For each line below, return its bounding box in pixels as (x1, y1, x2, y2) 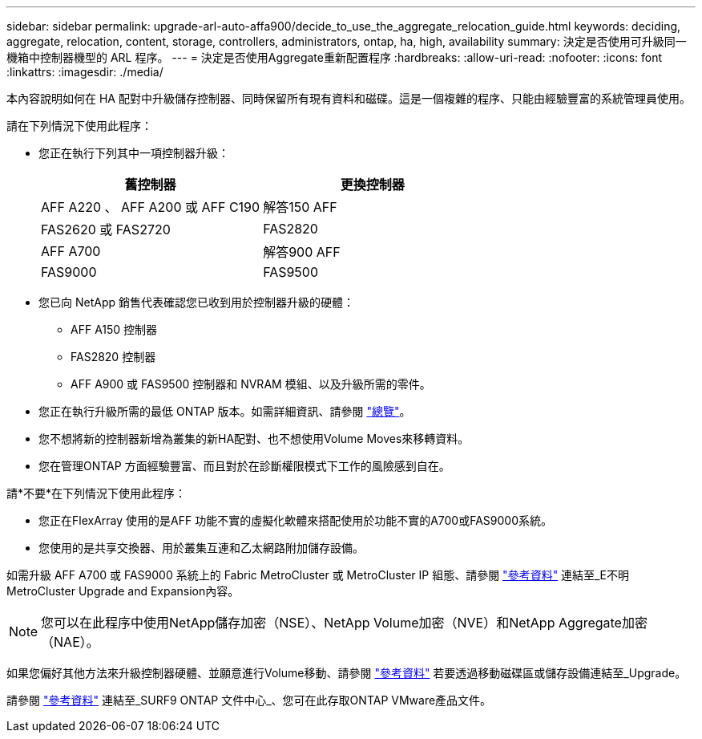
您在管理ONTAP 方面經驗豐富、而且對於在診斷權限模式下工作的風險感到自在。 (38, 459, 450, 473)
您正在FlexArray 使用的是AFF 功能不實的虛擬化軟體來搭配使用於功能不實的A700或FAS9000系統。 (38, 514, 552, 527)
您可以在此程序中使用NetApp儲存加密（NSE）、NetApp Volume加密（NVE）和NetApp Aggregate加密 (41, 615, 648, 631)
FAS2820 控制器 (71, 350, 156, 363)
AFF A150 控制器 (71, 323, 158, 336)
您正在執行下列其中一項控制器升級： (38, 146, 229, 160)
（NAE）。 (41, 634, 99, 650)
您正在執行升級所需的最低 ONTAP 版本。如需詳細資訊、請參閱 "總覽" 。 (38, 404, 411, 418)
